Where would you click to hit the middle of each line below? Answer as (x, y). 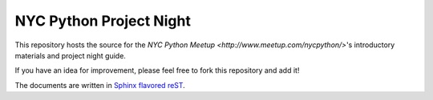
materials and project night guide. (70, 55)
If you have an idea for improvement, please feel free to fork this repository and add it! (157, 70)
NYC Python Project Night (103, 21)
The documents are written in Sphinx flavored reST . (100, 85)
